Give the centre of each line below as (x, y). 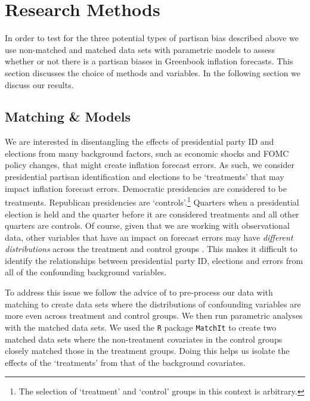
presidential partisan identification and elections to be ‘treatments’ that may (145, 177)
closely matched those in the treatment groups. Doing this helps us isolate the (147, 351)
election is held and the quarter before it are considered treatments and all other (152, 214)
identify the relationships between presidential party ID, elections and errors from (154, 260)
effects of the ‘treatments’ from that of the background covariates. (125, 362)
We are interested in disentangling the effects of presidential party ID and (139, 142)
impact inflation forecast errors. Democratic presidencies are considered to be (146, 188)
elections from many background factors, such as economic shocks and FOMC (147, 153)
